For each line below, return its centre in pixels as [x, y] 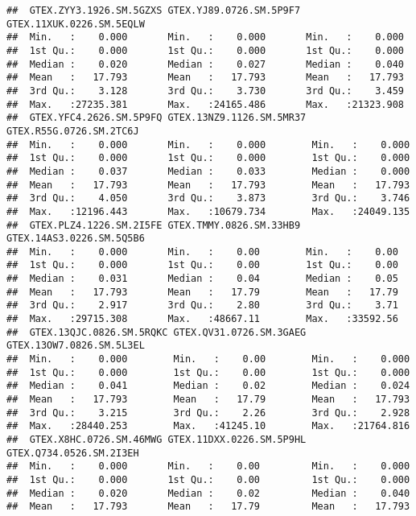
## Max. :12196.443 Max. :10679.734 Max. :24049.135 [208, 211]
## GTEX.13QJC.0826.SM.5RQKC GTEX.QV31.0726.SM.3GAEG [157, 332]
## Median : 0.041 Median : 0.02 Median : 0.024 [208, 386]
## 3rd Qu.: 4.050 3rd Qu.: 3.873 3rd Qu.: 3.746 [208, 198]
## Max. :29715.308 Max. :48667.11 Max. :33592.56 [202, 319]
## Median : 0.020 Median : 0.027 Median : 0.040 [205, 64]
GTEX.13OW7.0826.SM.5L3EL [76, 346]
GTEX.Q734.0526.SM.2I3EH [73, 453]
